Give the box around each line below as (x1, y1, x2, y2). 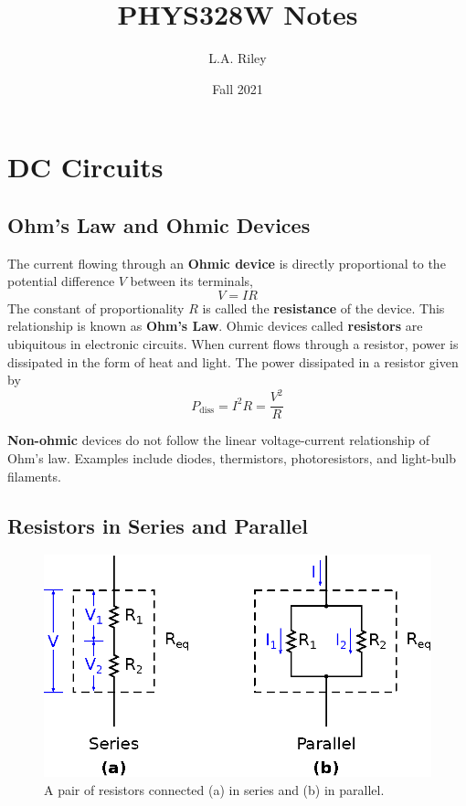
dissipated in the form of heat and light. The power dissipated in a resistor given (7, 352, 459, 371)
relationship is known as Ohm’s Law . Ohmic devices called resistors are (7, 316, 423, 335)
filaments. (7, 466, 61, 485)
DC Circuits (7, 148, 164, 186)
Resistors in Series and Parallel (7, 511, 308, 539)
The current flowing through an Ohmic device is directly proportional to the (7, 253, 446, 272)
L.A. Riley (208, 48, 267, 68)
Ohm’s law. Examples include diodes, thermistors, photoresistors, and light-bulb (7, 449, 457, 468)
